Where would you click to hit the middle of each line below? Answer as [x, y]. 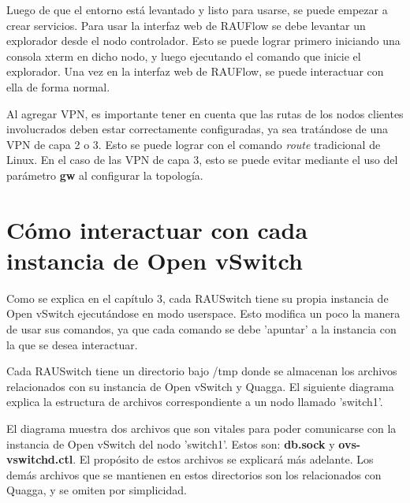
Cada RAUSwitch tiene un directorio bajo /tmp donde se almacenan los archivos [202, 371]
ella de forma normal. [58, 86]
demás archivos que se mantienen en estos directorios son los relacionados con [194, 474]
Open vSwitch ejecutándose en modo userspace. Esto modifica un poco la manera [203, 313]
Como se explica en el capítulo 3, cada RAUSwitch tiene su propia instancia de [198, 298]
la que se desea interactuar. [72, 344]
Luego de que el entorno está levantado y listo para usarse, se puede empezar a [197, 9]
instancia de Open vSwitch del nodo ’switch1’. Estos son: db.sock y [171, 443]
